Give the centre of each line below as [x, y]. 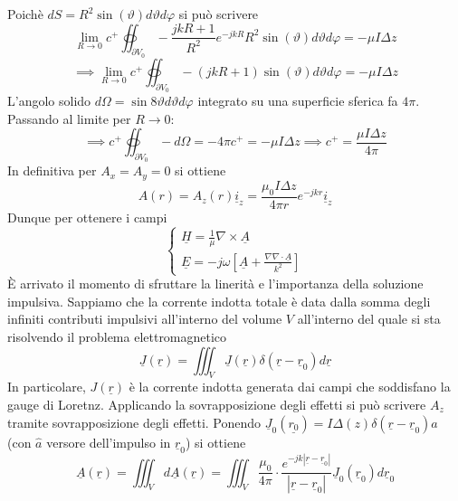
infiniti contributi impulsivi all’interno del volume [145, 319]
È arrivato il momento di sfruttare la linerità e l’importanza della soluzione [215, 284]
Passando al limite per [69, 118]
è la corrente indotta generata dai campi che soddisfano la [290, 387]
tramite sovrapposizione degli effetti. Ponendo [134, 422]
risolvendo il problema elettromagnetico [117, 336]
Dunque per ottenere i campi [87, 217]
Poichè [25, 14]
